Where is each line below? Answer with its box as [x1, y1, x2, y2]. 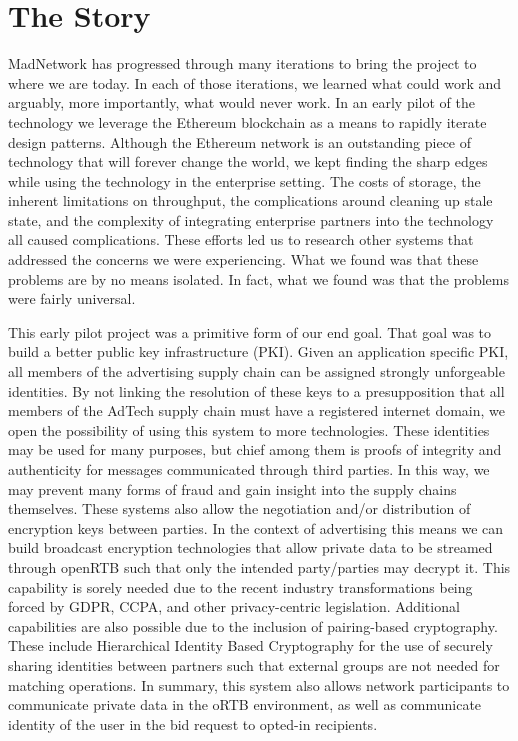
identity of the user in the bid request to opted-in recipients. [8, 713, 378, 734]
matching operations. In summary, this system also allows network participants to [8, 674, 510, 695]
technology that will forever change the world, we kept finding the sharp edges [8, 151, 488, 172]
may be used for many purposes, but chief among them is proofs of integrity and [8, 439, 502, 460]
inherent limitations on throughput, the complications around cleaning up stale [8, 190, 493, 211]
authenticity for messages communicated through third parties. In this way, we [8, 459, 490, 479]
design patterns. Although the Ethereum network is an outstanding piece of [8, 131, 472, 152]
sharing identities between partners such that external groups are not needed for [8, 654, 500, 675]
